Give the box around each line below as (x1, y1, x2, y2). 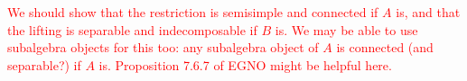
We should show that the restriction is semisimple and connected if (7, 3, 378, 21)
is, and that (396, 3, 461, 21)
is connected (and (336, 38, 434, 57)
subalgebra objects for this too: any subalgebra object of (7, 38, 319, 57)
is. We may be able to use (275, 20, 418, 39)
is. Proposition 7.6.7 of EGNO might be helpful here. (98, 55, 392, 74)
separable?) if (7, 55, 81, 74)
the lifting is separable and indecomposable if (7, 20, 257, 39)
